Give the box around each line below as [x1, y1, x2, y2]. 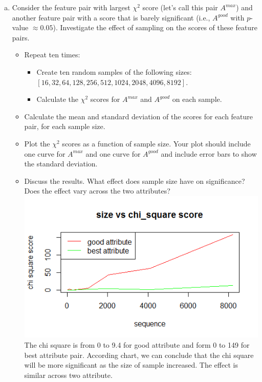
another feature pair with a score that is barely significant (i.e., [12, 12, 210, 23]
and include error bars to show [161, 148, 257, 159]
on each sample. [172, 94, 222, 104]
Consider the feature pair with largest [12, 2, 130, 12]
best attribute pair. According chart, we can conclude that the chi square [24, 349, 254, 360]
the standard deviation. [24, 158, 98, 169]
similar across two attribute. [24, 369, 113, 380]
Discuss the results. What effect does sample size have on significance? [24, 175, 245, 186]
